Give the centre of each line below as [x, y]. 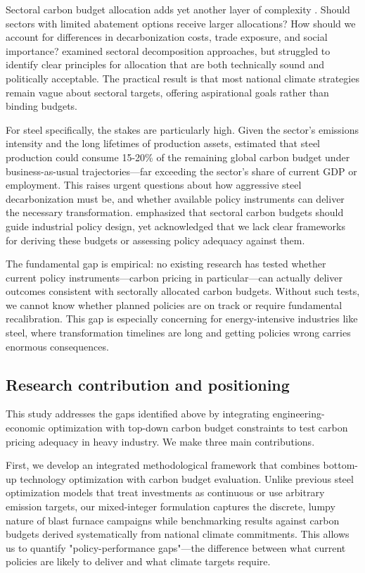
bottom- [340, 465]
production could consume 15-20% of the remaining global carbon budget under [178, 157]
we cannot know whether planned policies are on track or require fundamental [174, 304]
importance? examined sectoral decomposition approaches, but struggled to [168, 50]
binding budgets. [42, 106]
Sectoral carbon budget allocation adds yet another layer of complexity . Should [178, 9]
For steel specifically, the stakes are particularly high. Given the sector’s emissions [182, 129]
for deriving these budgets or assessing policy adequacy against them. [155, 240]
